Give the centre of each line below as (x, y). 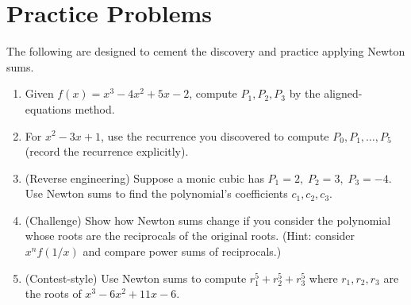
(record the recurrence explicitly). (107, 151)
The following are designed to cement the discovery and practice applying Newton (206, 51)
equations (48, 108)
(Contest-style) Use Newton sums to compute (136, 278)
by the (305, 93)
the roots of (53, 293)
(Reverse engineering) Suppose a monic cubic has (144, 178)
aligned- (343, 93)
